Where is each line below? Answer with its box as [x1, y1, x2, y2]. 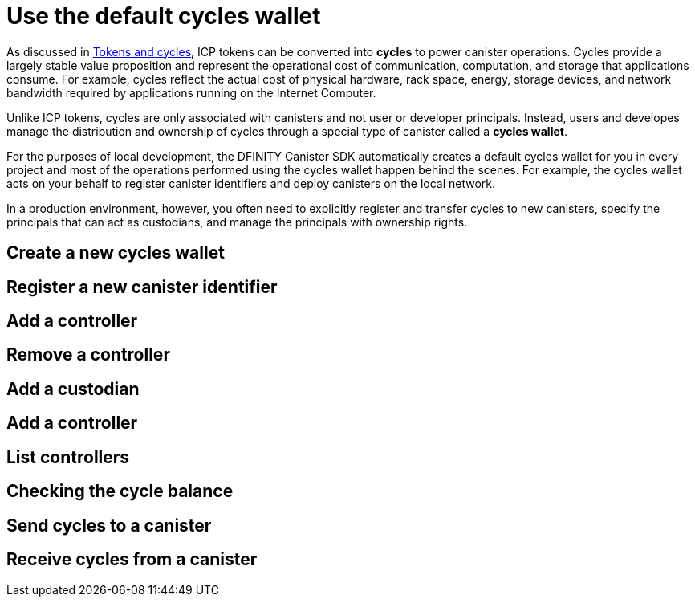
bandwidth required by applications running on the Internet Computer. [6, 85, 376, 100]
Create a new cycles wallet [6, 242, 225, 263]
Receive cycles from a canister [6, 548, 258, 569]
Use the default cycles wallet [6, 2, 321, 30]
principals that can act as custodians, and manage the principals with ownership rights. [6, 214, 468, 229]
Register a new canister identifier [6, 276, 278, 297]
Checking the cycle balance [6, 481, 234, 502]
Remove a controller [6, 344, 170, 365]
